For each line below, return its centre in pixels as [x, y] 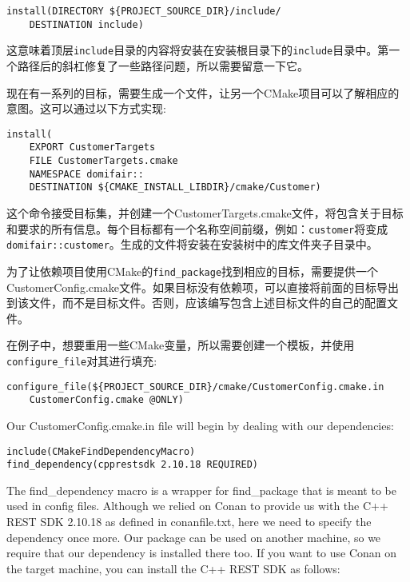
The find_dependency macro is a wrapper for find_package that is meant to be [201, 490]
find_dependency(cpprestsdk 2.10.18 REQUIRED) [132, 465]
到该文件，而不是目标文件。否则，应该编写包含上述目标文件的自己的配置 [197, 303]
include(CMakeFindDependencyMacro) [101, 451]
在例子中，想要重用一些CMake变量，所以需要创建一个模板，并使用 [181, 345]
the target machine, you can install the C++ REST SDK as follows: [173, 568]
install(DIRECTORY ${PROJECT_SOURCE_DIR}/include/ [144, 11]
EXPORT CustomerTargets [92, 147]
